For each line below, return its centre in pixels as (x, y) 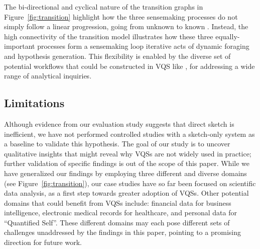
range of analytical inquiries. (48, 76)
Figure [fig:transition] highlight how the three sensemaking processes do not (121, 16)
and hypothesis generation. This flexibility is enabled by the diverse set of (117, 56)
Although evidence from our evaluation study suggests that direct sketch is (119, 123)
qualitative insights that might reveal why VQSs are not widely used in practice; (128, 153)
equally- (228, 36)
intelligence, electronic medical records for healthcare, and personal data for (120, 213)
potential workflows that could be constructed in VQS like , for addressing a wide (129, 66)
